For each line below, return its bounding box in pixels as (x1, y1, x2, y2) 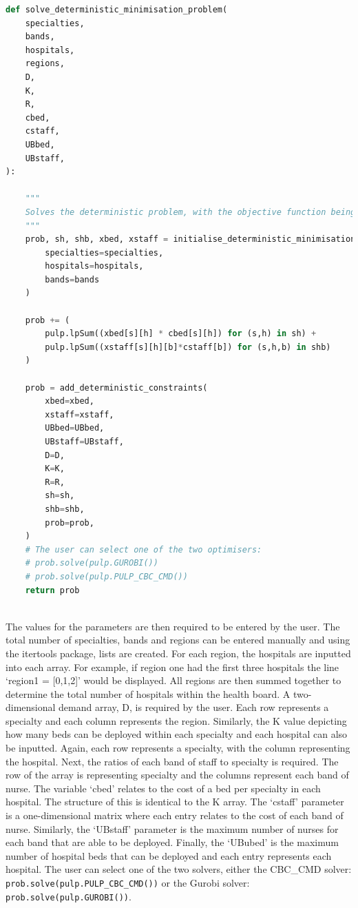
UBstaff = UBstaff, (45, 437, 124, 446)
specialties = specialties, (45, 247, 164, 258)
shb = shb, (45, 504, 85, 514)
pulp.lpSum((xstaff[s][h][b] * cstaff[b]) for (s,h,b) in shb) (45, 342, 331, 352)
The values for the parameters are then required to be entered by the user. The (6, 619, 340, 633)
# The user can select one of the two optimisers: (25, 544, 262, 555)
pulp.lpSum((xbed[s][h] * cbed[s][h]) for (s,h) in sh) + (45, 329, 317, 339)
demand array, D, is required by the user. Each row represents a (59, 700, 329, 714)
